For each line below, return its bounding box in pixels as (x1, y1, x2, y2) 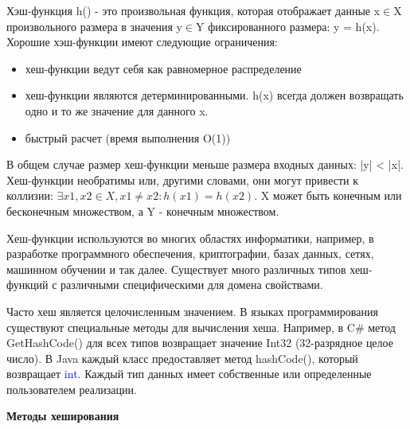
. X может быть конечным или (254, 187, 402, 204)
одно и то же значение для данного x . (25, 102, 209, 119)
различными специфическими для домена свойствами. (61, 276, 323, 293)
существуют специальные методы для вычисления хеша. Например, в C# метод (6, 318, 396, 335)
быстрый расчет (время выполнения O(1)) (25, 129, 231, 146)
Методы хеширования (6, 408, 119, 424)
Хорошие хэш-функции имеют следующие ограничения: (6, 33, 278, 50)
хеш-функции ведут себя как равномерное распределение (25, 60, 302, 76)
